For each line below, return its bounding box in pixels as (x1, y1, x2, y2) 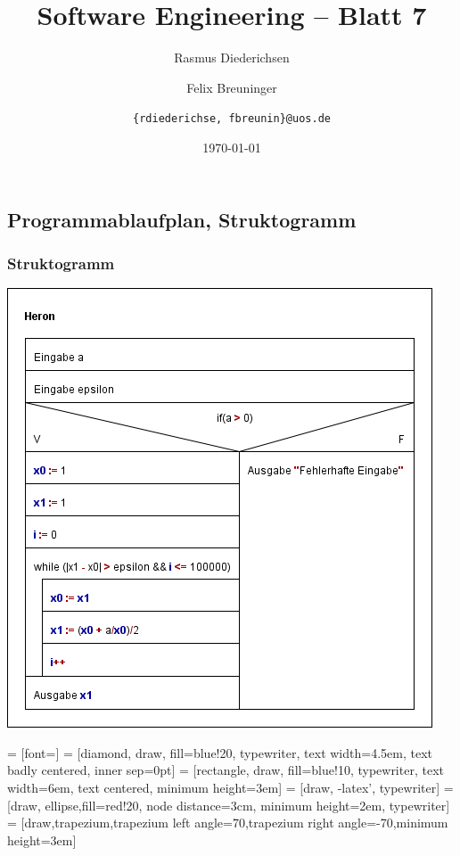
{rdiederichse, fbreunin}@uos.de (133, 112, 331, 126)
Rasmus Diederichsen (174, 48, 290, 67)
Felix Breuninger (186, 78, 277, 96)
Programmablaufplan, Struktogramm (7, 205, 357, 233)
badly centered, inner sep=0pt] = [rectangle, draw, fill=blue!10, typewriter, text (7, 761, 444, 779)
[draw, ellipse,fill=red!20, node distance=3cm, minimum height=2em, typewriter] (7, 795, 450, 814)
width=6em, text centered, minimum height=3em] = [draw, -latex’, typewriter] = (7, 778, 454, 796)
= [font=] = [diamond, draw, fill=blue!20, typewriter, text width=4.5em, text (7, 743, 432, 761)
